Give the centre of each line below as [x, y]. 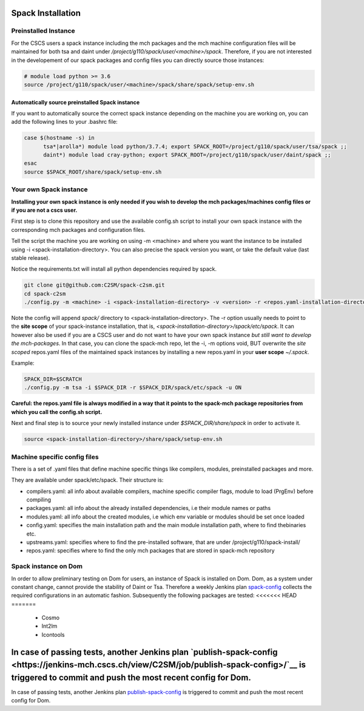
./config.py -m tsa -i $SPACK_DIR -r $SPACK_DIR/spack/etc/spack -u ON [133, 388]
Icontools [53, 634]
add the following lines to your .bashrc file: [64, 122]
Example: [23, 363]
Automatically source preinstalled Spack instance [76, 102]
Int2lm [49, 626]
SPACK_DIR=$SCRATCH [53, 379]
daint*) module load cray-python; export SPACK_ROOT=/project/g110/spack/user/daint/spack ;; [187, 155]
